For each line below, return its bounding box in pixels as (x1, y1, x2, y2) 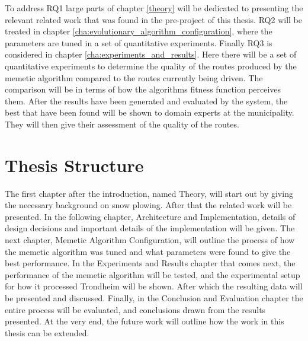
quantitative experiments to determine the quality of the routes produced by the (5, 59, 297, 72)
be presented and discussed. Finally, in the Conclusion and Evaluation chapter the (5, 292, 303, 304)
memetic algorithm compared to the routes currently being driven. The (5, 71, 263, 84)
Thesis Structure (5, 152, 144, 177)
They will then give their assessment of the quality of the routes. (5, 117, 239, 130)
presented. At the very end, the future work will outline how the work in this (5, 315, 284, 327)
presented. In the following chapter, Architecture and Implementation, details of (5, 210, 296, 222)
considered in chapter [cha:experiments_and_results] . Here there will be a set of (5, 48, 297, 60)
